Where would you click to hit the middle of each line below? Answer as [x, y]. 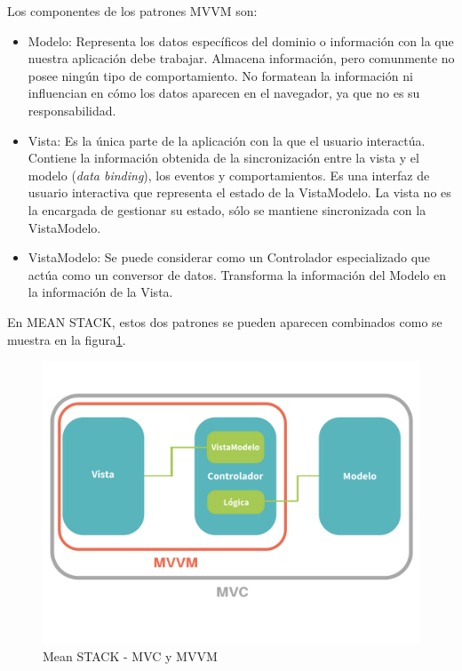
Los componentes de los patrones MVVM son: [132, 11]
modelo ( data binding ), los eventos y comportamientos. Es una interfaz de [229, 175]
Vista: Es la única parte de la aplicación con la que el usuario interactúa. [227, 140]
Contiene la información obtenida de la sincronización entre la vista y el [223, 158]
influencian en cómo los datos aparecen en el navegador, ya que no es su [224, 93]
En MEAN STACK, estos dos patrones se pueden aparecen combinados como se [225, 321]
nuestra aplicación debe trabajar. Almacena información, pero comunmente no [241, 58]
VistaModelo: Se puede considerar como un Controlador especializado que [229, 257]
